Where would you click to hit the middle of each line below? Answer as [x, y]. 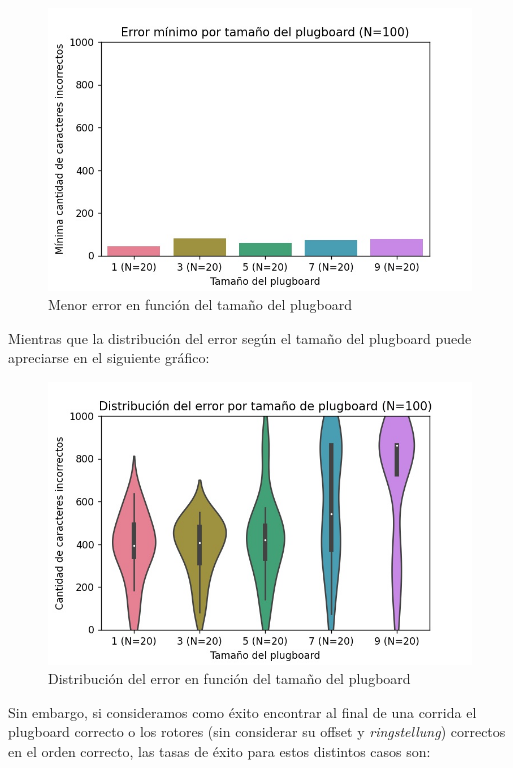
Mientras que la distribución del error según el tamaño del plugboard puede [240, 337]
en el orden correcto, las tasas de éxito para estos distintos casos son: [219, 751]
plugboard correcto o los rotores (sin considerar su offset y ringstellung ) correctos [257, 731]
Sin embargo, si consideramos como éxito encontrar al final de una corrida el [242, 711]
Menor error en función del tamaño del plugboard [200, 304]
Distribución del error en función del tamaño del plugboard [229, 678]
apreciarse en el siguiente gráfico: [109, 357]
